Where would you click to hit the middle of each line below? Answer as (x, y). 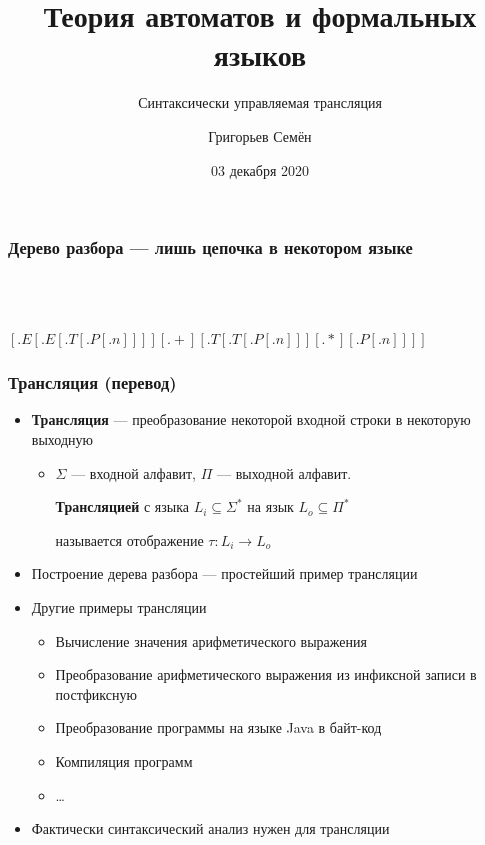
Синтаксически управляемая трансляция (260, 102)
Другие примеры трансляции (119, 606)
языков (260, 54)
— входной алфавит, (134, 472)
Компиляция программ (124, 760)
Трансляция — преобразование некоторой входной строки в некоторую (251, 419)
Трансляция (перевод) (92, 382)
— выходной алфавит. (284, 472)
